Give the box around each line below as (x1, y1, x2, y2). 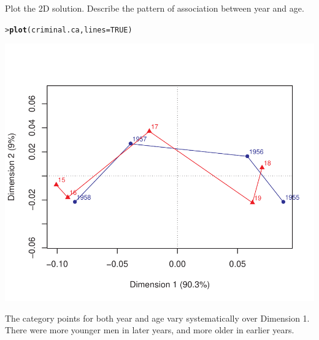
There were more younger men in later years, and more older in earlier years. (5, 323, 294, 336)
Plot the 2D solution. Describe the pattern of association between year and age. (5, 2, 304, 14)
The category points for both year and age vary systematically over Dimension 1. (5, 311, 310, 324)
